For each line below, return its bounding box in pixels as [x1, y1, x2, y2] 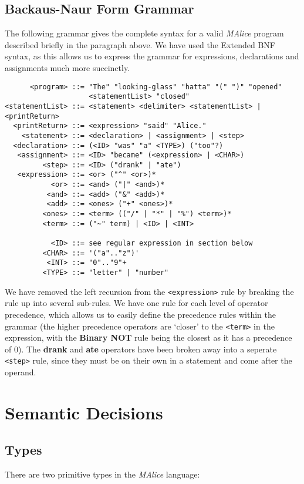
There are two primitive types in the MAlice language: [5, 468, 200, 480]
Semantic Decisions [5, 400, 163, 424]
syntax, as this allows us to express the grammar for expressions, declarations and [5, 50, 299, 62]
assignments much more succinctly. [5, 61, 130, 73]
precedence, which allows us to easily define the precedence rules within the [5, 308, 276, 320]
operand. [5, 366, 36, 378]
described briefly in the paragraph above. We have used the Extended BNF [5, 38, 275, 51]
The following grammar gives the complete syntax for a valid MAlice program [5, 27, 284, 39]
